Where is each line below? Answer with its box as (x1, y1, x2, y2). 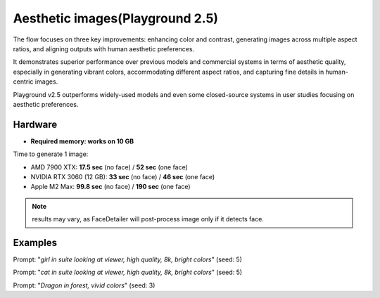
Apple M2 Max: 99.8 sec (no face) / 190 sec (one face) (30, 183, 191, 191)
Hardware (13, 118, 58, 130)
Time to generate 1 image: (13, 150, 89, 158)
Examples (13, 236, 58, 249)
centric (13, 77, 34, 86)
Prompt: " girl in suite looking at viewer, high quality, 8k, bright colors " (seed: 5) (13, 255, 243, 264)
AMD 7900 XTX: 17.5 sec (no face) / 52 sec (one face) (30, 162, 188, 171)
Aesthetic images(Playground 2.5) (13, 11, 218, 26)
